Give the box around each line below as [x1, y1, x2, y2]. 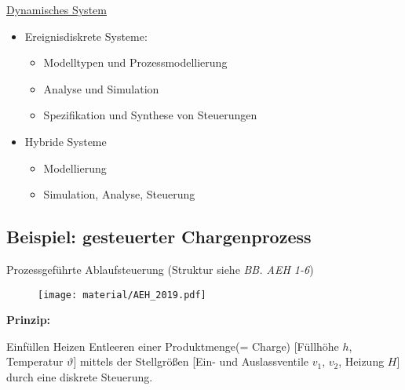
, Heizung [338, 353, 385, 370]
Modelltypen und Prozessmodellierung [43, 54, 228, 71]
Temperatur [6, 353, 64, 370]
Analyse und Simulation [43, 80, 159, 97]
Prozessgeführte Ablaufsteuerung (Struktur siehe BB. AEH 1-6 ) [6, 261, 314, 277]
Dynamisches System [6, 2, 107, 17]
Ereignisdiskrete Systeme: [24, 27, 148, 44]
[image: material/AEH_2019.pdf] [38, 289, 206, 301]
